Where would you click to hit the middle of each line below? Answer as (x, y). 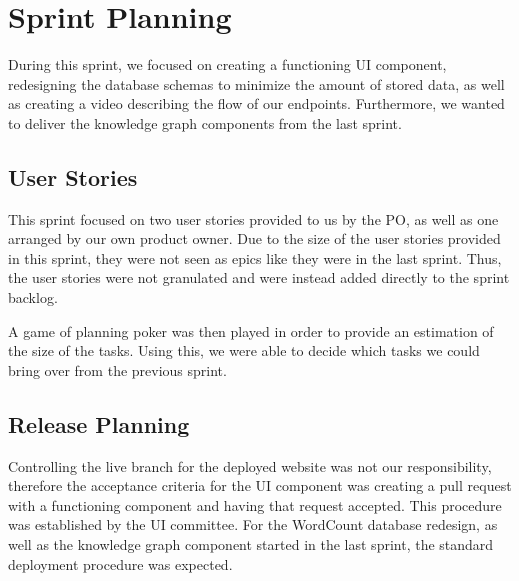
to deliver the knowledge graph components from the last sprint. (205, 122)
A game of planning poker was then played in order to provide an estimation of (251, 330)
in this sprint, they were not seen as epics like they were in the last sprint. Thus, (255, 257)
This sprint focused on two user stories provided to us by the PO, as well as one (253, 218)
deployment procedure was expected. (120, 563)
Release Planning (99, 423)
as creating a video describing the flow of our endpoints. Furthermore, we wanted (256, 103)
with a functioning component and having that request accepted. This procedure (255, 504)
